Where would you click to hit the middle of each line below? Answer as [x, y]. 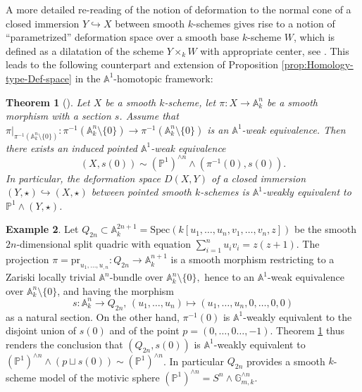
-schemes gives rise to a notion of [264, 23]
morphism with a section [58, 116]
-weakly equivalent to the [298, 316]
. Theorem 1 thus [307, 330]
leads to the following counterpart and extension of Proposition [142, 64]
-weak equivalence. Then [294, 129]
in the [88, 78]
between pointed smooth [141, 192]
